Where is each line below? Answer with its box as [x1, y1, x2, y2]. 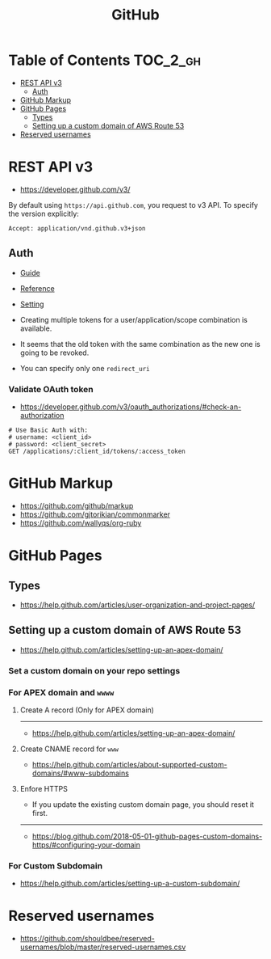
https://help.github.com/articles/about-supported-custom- [31, 759, 227, 769]
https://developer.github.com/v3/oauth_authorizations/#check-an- [19, 402, 242, 412]
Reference [19, 283, 55, 293]
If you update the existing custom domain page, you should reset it [31, 799, 254, 809]
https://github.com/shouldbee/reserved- [19, 934, 155, 944]
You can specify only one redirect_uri [19, 363, 151, 373]
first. [31, 808, 48, 817]
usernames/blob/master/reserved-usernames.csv [19, 942, 186, 952]
